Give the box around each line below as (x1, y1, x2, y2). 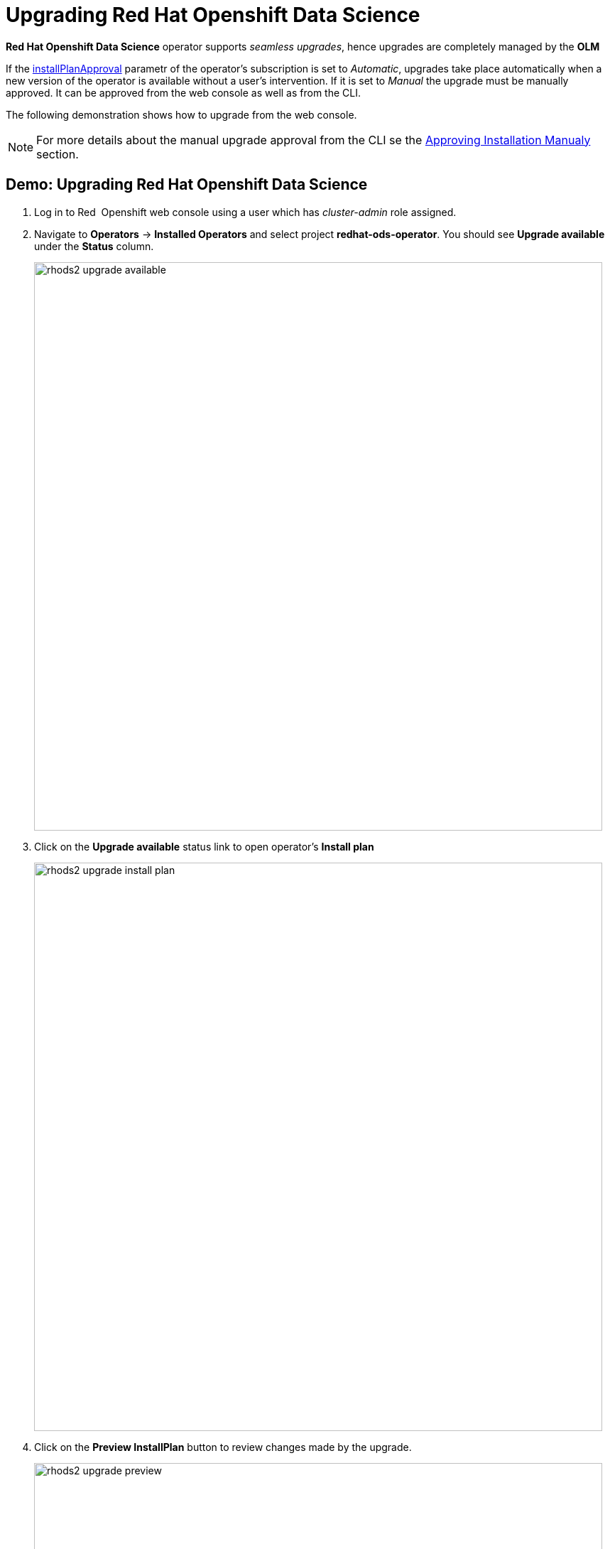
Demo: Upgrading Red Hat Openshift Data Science (6, 176, 368, 194)
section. (36, 146, 79, 161)
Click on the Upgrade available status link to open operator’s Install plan (34, 840, 374, 853)
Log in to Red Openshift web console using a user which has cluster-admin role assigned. (34, 205, 457, 218)
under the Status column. (34, 239, 154, 252)
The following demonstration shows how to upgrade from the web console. (6, 108, 357, 121)
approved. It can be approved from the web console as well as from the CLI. (6, 86, 361, 99)
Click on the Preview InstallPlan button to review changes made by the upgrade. (34, 1440, 412, 1453)
